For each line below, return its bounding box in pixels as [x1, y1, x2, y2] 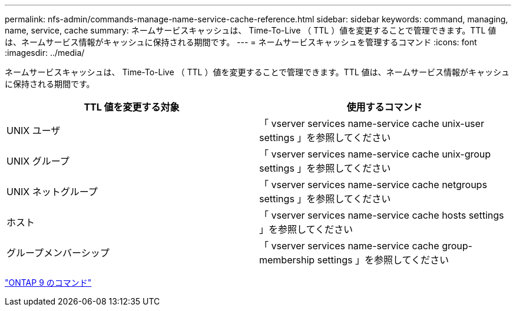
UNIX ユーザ [6, 125, 61, 136]
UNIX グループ [6, 155, 70, 167]
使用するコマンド [346, 101, 422, 113]
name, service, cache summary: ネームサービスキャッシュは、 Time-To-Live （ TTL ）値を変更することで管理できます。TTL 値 [5, 25, 497, 35]
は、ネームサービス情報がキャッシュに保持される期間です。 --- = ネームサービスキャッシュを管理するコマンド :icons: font [5, 37, 477, 47]
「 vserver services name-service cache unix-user [259, 118, 484, 129]
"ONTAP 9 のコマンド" [5, 277, 92, 287]
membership [259, 254, 315, 266]
